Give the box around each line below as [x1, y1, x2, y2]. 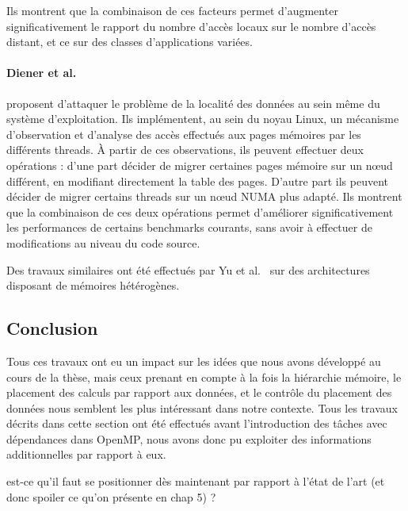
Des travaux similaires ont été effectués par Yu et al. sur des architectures [6, 261, 370, 278]
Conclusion [6, 316, 98, 340]
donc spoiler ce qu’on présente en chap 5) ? [6, 488, 216, 505]
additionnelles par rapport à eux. [6, 446, 166, 463]
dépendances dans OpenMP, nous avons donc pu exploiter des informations [6, 430, 372, 447]
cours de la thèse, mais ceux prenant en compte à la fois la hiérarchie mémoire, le [6, 368, 402, 385]
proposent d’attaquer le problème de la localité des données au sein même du [6, 94, 380, 111]
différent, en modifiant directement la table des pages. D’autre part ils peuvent [6, 172, 389, 189]
